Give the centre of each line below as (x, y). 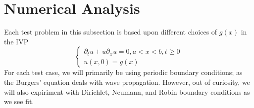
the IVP (16, 41)
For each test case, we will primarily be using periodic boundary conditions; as (123, 72)
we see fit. (19, 101)
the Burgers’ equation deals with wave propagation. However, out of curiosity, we (127, 82)
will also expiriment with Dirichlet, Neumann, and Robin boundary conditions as (127, 91)
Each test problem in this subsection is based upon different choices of (111, 32)
